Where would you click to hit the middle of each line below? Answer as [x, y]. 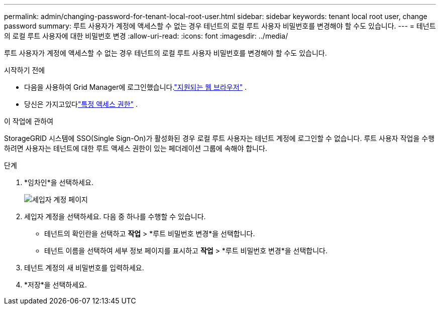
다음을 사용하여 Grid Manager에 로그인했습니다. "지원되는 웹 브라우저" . [136, 87]
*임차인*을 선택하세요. [59, 182]
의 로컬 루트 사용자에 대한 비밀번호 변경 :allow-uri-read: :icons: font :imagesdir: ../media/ [146, 36]
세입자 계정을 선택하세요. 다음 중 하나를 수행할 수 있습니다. [115, 216]
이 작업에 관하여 [29, 121]
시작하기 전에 [25, 70]
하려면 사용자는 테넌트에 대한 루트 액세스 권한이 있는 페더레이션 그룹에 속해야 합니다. [136, 148]
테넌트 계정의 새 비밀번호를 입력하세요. [84, 268]
